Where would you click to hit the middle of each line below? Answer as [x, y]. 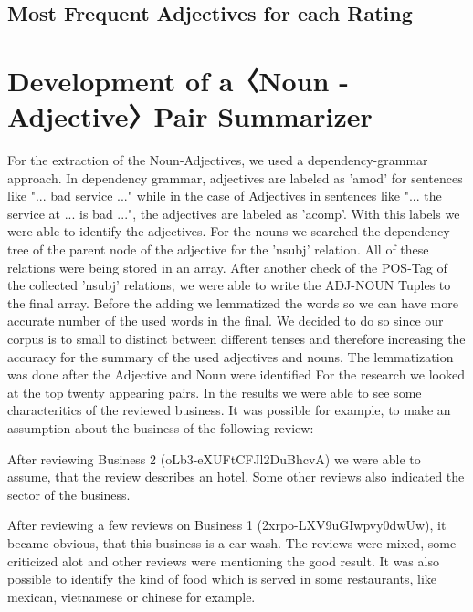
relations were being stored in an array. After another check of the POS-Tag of [227, 267]
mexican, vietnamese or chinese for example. [131, 596]
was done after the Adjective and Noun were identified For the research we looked [236, 374]
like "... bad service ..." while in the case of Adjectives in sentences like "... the [225, 196]
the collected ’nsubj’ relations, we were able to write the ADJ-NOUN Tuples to [229, 285]
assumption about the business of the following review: [161, 428]
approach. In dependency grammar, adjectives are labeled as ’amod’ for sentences [235, 177]
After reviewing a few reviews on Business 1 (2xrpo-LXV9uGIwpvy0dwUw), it [227, 525]
